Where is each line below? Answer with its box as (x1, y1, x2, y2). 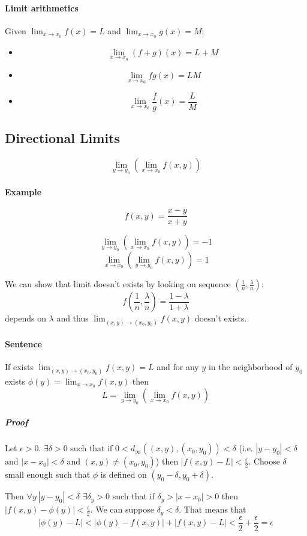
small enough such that (5, 468, 91, 481)
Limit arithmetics (5, 1, 79, 14)
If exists (5, 361, 34, 373)
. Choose (248, 455, 280, 467)
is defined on (100, 468, 147, 481)
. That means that (179, 503, 246, 516)
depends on (5, 312, 46, 324)
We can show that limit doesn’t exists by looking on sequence (5, 278, 231, 290)
